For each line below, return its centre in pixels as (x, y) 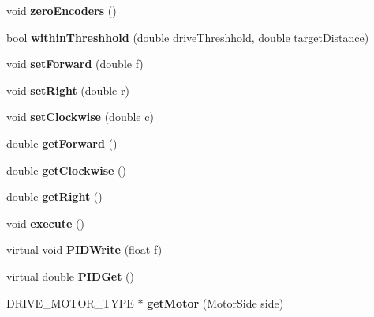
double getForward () (62, 143)
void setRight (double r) (68, 90)
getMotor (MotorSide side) (215, 302)
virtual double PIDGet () (70, 275)
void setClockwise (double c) (80, 117)
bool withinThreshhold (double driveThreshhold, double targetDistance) (188, 37)
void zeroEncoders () (62, 10)
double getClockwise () (67, 170)
